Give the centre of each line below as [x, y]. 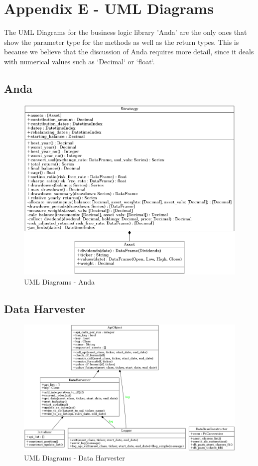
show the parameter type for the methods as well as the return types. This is [122, 42]
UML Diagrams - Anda [60, 281]
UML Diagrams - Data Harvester [74, 458]
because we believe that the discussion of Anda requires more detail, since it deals [129, 52]
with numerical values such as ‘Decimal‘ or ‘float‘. [79, 61]
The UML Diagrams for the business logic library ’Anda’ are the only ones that [126, 32]
